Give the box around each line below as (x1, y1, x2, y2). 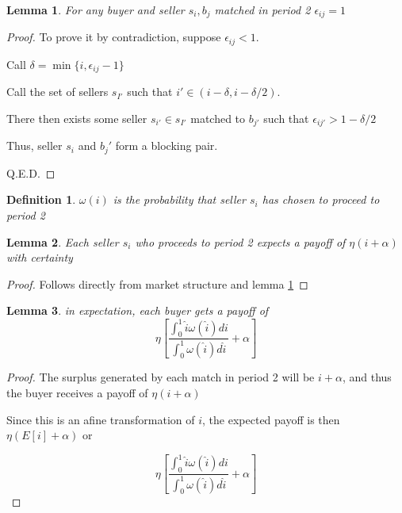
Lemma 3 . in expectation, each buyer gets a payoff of (6, 302, 269, 319)
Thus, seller (6, 137, 63, 154)
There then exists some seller (6, 109, 147, 126)
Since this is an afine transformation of (6, 411, 195, 427)
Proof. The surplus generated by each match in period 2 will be (6, 369, 315, 385)
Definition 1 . (6, 191, 76, 208)
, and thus (342, 369, 392, 385)
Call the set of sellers (6, 83, 109, 100)
